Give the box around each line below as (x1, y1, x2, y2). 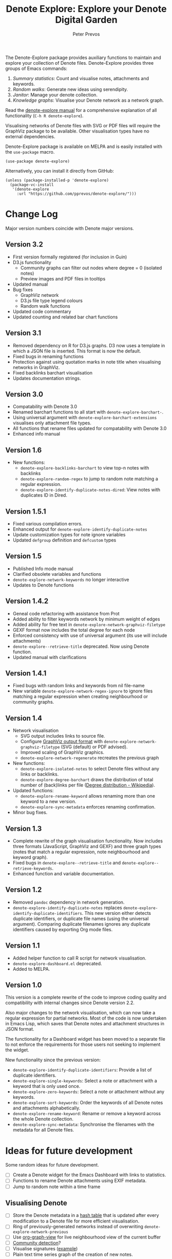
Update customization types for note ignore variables (12, 531, 126, 537)
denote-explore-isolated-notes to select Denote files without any (20, 766, 160, 772)
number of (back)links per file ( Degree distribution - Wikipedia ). (20, 782, 156, 788)
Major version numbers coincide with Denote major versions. (5, 225, 135, 231)
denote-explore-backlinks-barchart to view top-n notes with (20, 465, 149, 471)
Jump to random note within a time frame (12, 1183, 101, 1190)
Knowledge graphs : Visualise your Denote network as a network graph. (12, 97, 164, 103)
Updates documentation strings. (12, 375, 81, 381)
